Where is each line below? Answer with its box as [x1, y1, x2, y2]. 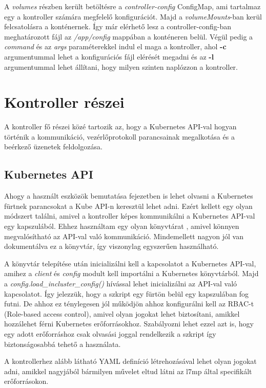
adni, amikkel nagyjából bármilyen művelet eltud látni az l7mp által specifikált [4, 365, 252, 376]
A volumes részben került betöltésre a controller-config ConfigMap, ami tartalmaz [4, 1, 261, 11]
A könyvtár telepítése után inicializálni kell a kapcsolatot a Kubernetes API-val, [4, 258, 256, 268]
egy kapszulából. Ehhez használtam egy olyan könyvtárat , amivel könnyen [4, 221, 239, 231]
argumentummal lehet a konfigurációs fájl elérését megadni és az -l [4, 51, 214, 62]
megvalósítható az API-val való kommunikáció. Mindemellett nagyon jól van [4, 230, 243, 241]
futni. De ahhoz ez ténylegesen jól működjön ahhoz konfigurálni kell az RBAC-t [4, 298, 254, 309]
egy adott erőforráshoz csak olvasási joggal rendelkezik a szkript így [4, 328, 216, 339]
